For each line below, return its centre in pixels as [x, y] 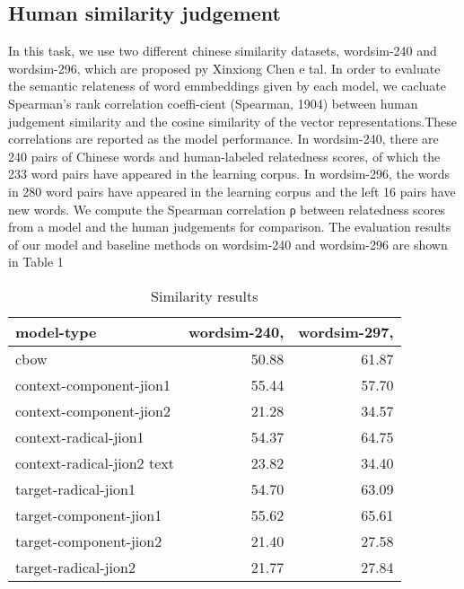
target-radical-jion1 [75, 488]
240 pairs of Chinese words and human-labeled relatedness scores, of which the [224, 156]
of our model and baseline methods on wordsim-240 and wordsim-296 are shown [228, 244]
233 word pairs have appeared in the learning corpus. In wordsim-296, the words [229, 174]
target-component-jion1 [89, 514]
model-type [56, 331]
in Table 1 [36, 262]
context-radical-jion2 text [95, 462]
